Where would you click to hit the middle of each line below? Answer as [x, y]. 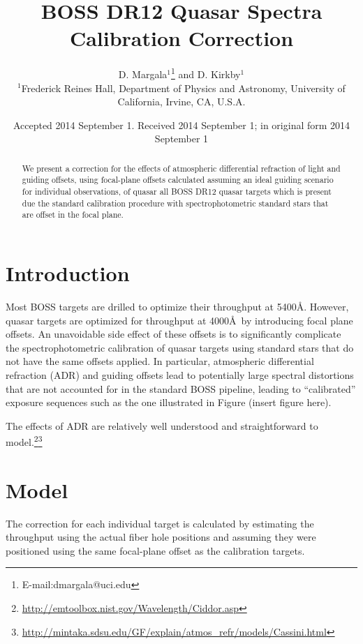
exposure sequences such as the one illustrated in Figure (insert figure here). [169, 402]
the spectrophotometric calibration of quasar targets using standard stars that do [180, 347]
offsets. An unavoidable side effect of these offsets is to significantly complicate [173, 334]
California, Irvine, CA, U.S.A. [181, 102]
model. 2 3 [24, 441]
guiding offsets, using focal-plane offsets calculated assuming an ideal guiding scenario [178, 180]
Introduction [68, 273]
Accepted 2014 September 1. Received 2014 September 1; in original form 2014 [181, 125]
